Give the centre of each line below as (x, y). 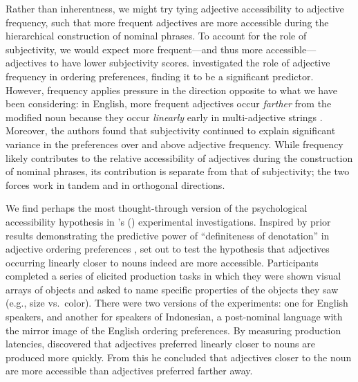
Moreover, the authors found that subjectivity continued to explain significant (171, 130)
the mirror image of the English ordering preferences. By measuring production (173, 330)
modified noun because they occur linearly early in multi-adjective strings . (164, 117)
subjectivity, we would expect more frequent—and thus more (134, 49)
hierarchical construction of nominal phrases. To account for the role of (156, 36)
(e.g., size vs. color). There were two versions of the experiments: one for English (177, 303)
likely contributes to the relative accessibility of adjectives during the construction (179, 157)
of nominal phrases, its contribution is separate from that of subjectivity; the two (178, 171)
